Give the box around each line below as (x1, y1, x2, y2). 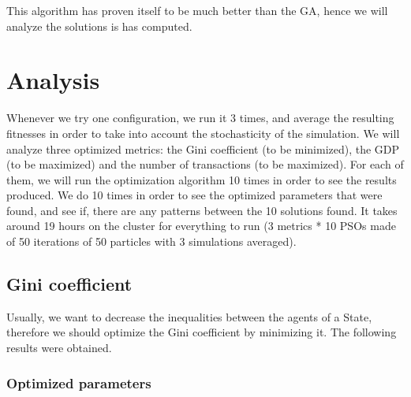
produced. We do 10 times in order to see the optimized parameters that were (6, 187, 383, 203)
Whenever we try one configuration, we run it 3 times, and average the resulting (6, 109, 394, 126)
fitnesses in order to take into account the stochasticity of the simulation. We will (6, 124, 400, 141)
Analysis (6, 64, 100, 96)
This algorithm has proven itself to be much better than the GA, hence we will (6, 2, 388, 18)
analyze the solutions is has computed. (6, 17, 192, 34)
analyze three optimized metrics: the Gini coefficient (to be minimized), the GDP (6, 140, 400, 157)
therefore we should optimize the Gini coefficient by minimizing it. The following (6, 324, 397, 340)
